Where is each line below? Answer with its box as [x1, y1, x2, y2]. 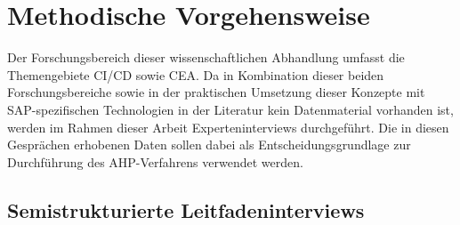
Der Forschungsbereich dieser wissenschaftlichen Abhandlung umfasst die [7, 48, 405, 67]
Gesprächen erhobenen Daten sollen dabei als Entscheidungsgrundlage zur [7, 135, 411, 154]
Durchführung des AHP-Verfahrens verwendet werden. [7, 152, 303, 171]
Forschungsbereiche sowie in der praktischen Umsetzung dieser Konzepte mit [7, 83, 425, 101]
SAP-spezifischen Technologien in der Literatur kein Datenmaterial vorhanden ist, [7, 100, 454, 118]
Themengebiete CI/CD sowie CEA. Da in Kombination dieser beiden [7, 65, 384, 84]
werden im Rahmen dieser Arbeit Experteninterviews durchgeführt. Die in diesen [7, 117, 449, 136]
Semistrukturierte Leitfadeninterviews [7, 196, 365, 223]
